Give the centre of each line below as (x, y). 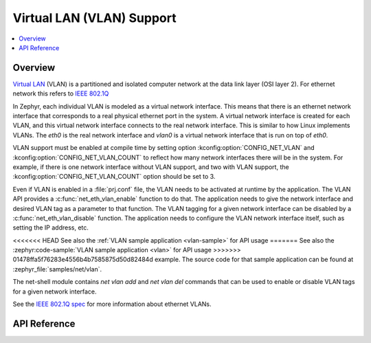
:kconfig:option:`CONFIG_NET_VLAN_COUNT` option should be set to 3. (114, 177)
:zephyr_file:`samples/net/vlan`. (57, 269)
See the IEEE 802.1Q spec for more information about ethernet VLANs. (112, 304)
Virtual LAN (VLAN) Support (94, 18)
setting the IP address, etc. (51, 228)
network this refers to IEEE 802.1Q (61, 93)
